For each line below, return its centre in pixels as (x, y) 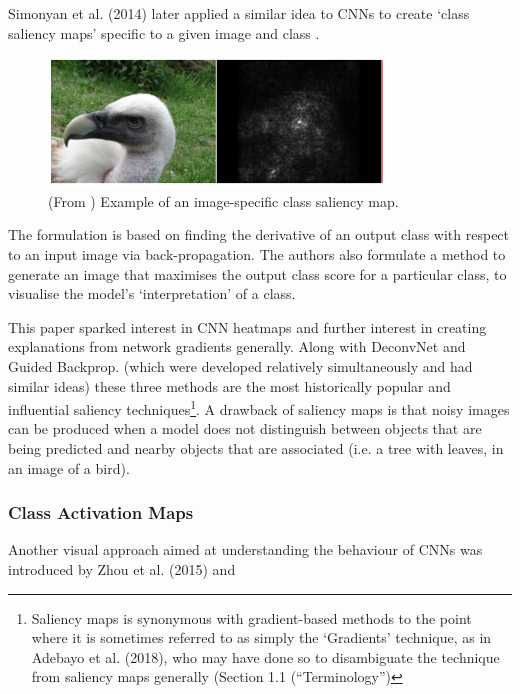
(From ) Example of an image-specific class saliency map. (223, 200)
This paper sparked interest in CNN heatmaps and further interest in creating (247, 326)
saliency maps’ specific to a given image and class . (164, 32)
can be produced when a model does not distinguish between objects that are (245, 428)
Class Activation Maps (101, 512)
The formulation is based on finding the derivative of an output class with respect (259, 234)
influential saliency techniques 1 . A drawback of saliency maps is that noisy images (259, 407)
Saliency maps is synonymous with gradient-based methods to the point (251, 617)
